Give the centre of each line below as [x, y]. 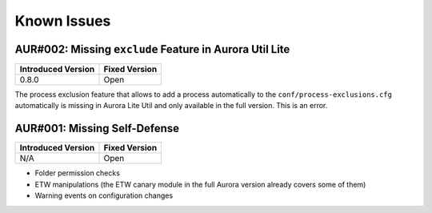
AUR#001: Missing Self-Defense [97, 129]
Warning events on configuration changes [104, 195]
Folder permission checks [77, 173]
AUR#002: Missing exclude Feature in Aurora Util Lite [152, 49]
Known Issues [63, 21]
